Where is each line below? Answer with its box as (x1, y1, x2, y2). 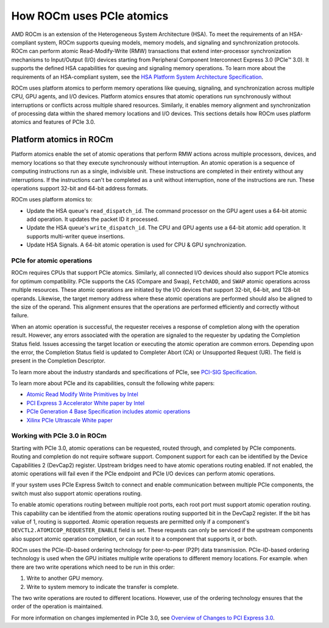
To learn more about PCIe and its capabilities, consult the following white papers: (11, 380, 215, 387)
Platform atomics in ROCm (11, 134, 114, 145)
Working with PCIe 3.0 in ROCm (11, 431, 107, 440)
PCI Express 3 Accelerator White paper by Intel (26, 399, 145, 406)
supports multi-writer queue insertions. (26, 233, 125, 240)
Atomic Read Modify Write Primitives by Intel (26, 391, 138, 398)
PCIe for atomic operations (11, 256, 93, 265)
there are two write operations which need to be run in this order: (11, 563, 175, 571)
